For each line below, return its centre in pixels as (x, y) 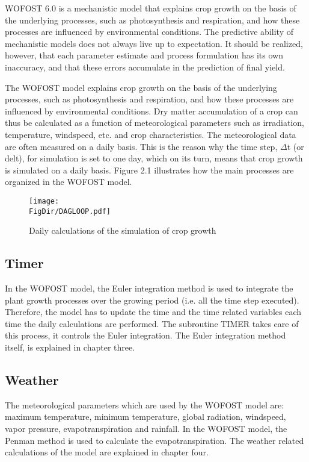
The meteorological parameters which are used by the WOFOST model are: (145, 404)
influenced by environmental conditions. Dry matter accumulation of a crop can (151, 111)
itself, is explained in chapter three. (70, 347)
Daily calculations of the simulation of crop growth (123, 230)
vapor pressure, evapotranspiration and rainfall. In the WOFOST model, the (146, 428)
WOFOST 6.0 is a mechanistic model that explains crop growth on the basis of (151, 8)
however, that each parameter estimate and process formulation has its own (144, 55)
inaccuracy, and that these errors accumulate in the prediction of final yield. (145, 67)
